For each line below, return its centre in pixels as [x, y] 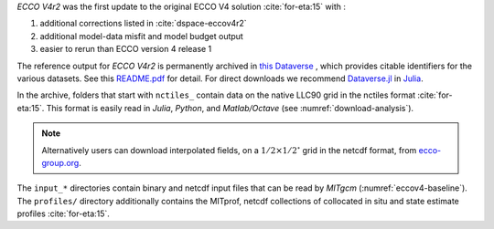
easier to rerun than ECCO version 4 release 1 [126, 49]
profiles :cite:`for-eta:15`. [63, 213]
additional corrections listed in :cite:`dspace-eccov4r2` [143, 24]
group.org [60, 162]
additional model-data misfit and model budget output [142, 36]
